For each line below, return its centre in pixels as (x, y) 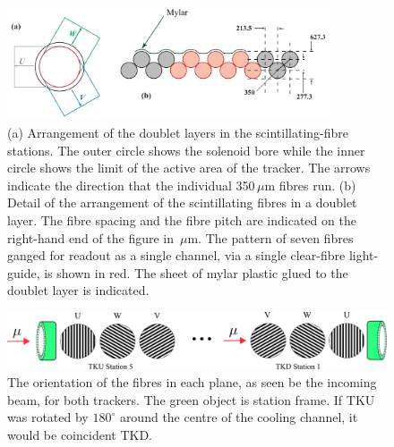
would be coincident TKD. (80, 434)
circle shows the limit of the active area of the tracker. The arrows (189, 168)
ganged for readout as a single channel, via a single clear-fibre (176, 255)
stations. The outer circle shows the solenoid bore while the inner (186, 150)
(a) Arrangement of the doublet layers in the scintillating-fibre (178, 132)
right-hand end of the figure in (91, 237)
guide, (24, 272)
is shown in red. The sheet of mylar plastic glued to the (196, 272)
